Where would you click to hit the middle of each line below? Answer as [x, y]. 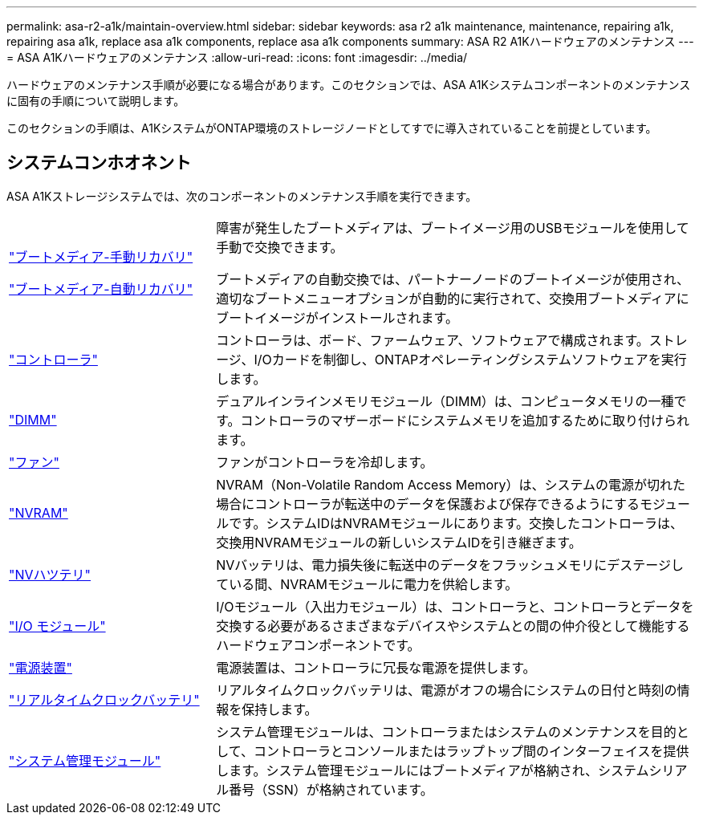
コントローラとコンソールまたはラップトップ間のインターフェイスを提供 [471, 751]
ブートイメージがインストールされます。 [337, 317]
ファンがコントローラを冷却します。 [325, 462]
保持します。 [280, 709]
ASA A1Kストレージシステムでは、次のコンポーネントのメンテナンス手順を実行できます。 [242, 196]
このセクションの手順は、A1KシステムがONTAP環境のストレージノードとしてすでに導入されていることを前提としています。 [332, 128]
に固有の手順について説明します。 [96, 101]
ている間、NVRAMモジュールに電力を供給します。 [367, 584]
